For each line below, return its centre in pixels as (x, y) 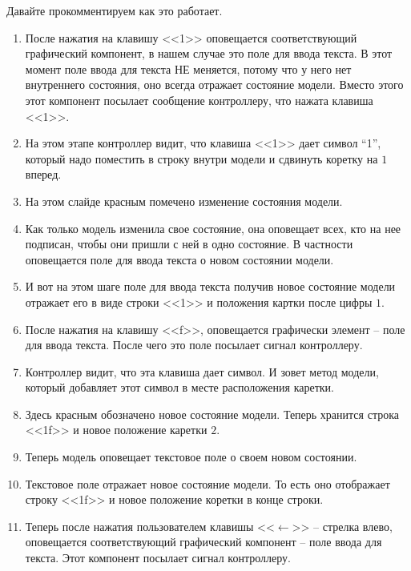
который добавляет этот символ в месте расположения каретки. (179, 387)
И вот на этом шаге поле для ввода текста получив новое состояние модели (210, 286)
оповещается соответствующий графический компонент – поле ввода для (203, 542)
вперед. (43, 174)
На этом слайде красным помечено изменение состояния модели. (184, 201)
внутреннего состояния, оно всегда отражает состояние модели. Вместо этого (214, 84)
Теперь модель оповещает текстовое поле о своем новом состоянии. (191, 457)
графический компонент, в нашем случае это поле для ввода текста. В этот (209, 53)
